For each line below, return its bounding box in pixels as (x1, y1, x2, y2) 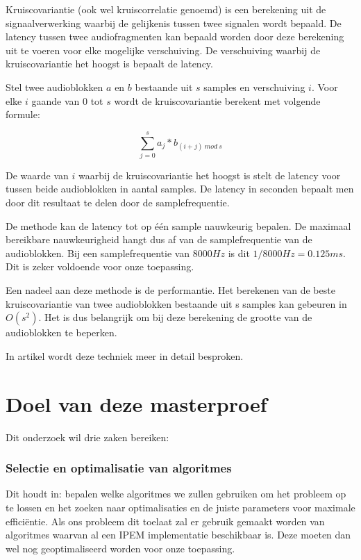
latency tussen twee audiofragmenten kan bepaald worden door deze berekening (6, 29, 344, 44)
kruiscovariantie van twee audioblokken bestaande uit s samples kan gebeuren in (6, 296, 347, 311)
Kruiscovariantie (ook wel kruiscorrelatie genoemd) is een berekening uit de (6, 2, 326, 16)
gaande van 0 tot (31, 93, 103, 108)
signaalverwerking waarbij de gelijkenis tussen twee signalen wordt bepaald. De (6, 15, 342, 30)
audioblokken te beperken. (6, 325, 117, 340)
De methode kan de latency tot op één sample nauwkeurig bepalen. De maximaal (6, 218, 351, 233)
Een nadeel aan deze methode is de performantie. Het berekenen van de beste (6, 283, 335, 297)
